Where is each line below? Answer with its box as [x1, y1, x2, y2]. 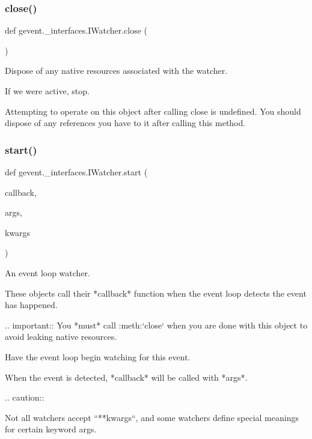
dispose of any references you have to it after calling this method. [5, 117, 246, 129]
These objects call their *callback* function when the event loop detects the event [5, 286, 307, 299]
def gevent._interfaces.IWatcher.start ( [5, 166, 148, 178]
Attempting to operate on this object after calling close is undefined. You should [5, 104, 301, 117]
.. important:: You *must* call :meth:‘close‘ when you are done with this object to [5, 318, 308, 331]
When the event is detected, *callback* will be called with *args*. [5, 371, 248, 383]
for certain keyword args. [5, 423, 97, 435]
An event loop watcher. [5, 266, 90, 279]
